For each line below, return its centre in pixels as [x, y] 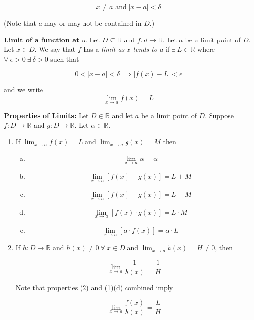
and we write [23, 90]
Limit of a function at [42, 39]
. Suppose [219, 115]
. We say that [55, 49]
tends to [145, 49]
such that [65, 59]
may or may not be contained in [93, 23]
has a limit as [104, 49]
